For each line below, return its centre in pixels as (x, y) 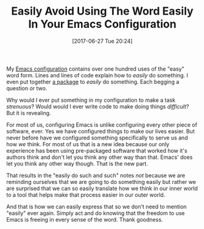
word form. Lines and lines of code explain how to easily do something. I (97, 75)
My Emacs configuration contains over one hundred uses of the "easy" (95, 69)
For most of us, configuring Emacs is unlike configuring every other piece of (102, 125)
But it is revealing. (29, 113)
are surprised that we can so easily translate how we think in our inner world (102, 188)
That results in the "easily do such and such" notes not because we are (96, 175)
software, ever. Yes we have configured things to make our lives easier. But (100, 131)
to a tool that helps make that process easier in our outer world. (86, 195)
